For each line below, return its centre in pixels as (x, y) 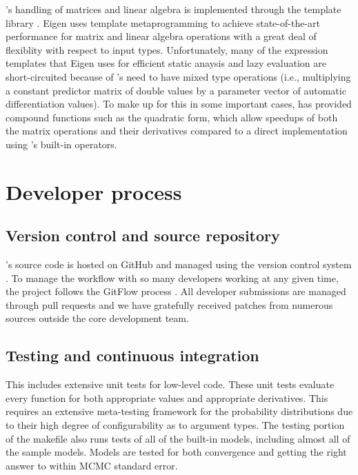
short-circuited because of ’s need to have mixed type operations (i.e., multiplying (178, 76)
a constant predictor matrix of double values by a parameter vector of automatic (176, 90)
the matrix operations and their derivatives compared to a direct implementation (177, 131)
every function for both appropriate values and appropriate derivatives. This (167, 397)
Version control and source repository (143, 235)
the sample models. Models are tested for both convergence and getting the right (176, 452)
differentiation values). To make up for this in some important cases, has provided (179, 104)
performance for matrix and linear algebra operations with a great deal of (161, 36)
